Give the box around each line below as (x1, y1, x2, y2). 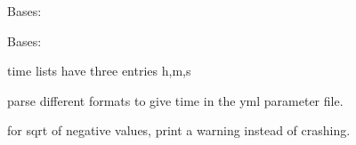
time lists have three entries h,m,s (7, 61, 191, 80)
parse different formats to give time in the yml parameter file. (7, 91, 344, 109)
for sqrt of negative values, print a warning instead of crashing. (7, 121, 351, 140)
